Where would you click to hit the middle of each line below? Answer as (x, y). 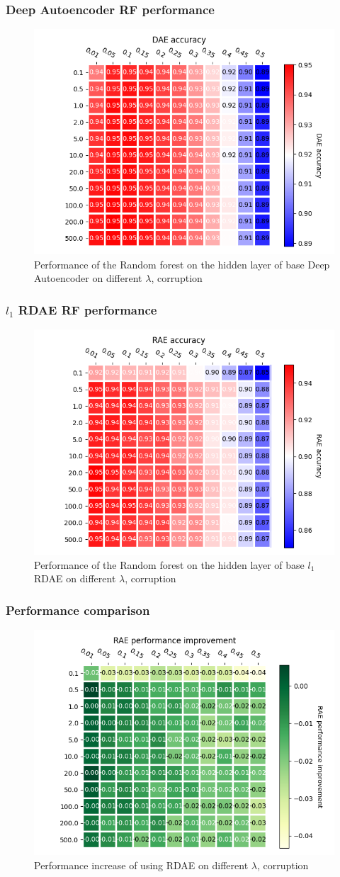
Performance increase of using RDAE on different (141, 865)
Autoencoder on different (88, 278)
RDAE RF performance (87, 309)
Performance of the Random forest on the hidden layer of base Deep (182, 264)
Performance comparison (78, 610)
